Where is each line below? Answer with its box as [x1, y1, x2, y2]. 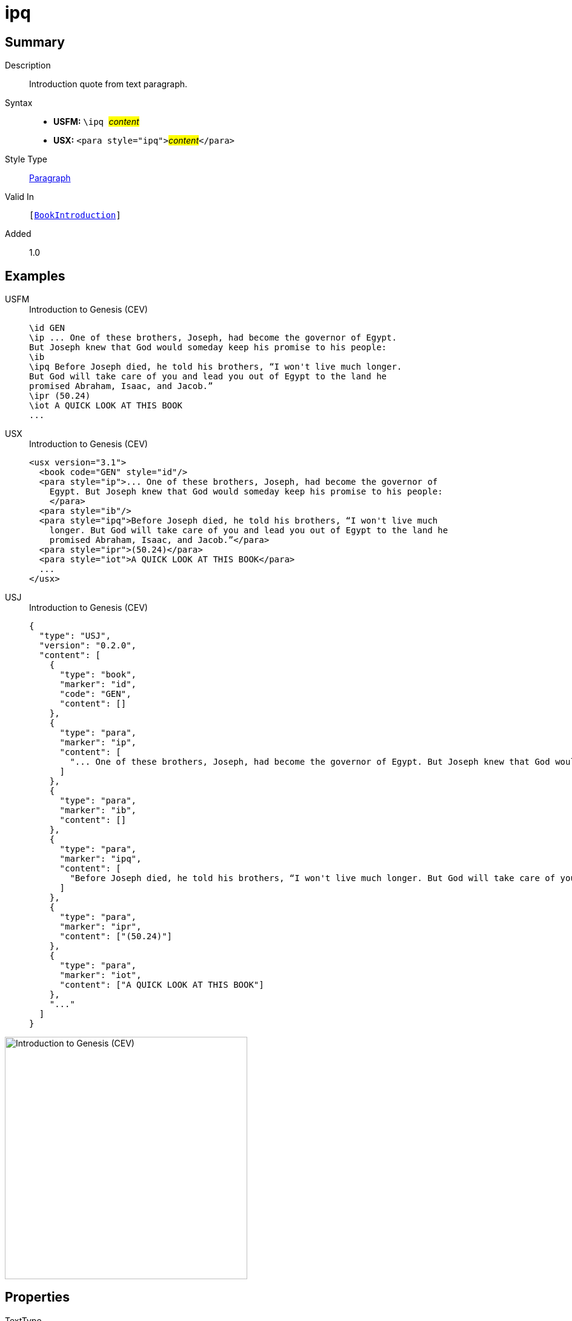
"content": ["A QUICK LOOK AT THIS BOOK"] [59, 980, 264, 990]
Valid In [5, 191, 35, 202]
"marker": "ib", [59, 805, 137, 816]
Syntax [5, 98, 33, 108]
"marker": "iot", [59, 970, 142, 980]
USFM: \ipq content [53, 116, 139, 127]
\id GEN [29, 323, 65, 333]
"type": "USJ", [39, 631, 111, 641]
